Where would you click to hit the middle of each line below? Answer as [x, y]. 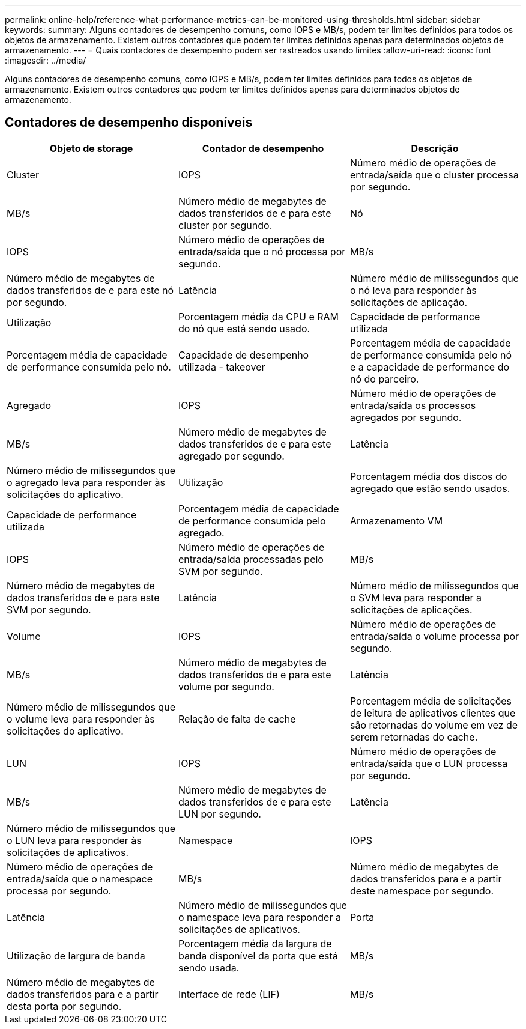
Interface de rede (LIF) [229, 994]
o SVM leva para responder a [416, 597]
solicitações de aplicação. [408, 302]
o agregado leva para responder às [86, 482]
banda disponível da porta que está [258, 955]
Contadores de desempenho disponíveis [129, 123]
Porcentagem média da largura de [255, 943]
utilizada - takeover [222, 367]
